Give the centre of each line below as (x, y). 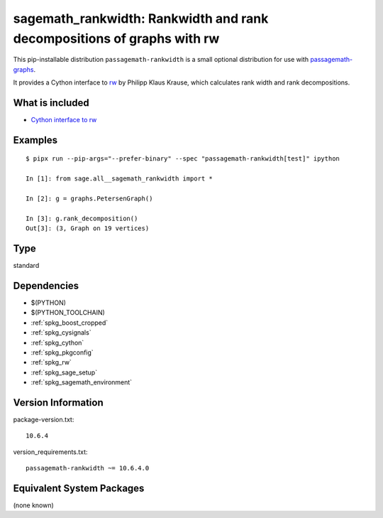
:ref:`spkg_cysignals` (61, 333)
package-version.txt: (44, 420)
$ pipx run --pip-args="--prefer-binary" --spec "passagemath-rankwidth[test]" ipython (183, 159)
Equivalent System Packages (79, 488)
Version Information (58, 403)
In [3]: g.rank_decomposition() (82, 218)
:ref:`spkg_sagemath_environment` (82, 382)
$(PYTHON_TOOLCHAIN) (68, 313)
